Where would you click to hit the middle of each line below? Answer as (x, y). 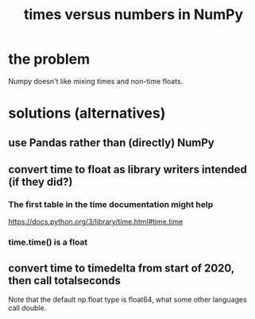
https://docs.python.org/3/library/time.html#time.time (96, 222)
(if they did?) (41, 181)
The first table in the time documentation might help (111, 204)
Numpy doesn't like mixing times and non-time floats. (96, 81)
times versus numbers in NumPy (133, 15)
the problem (49, 59)
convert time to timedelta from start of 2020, (121, 268)
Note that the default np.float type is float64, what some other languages (128, 299)
